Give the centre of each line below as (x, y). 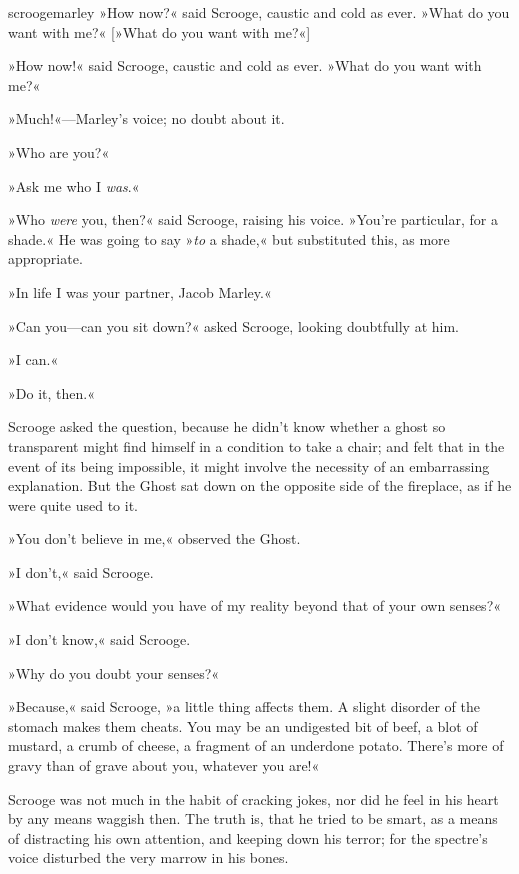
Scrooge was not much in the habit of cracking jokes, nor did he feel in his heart (253, 798)
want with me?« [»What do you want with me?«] (159, 31)
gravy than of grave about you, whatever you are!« (164, 765)
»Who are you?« (59, 151)
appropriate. (45, 258)
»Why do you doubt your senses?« (114, 672)
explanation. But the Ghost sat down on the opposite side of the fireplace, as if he (260, 485)
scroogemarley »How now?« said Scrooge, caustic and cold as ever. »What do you (259, 12)
